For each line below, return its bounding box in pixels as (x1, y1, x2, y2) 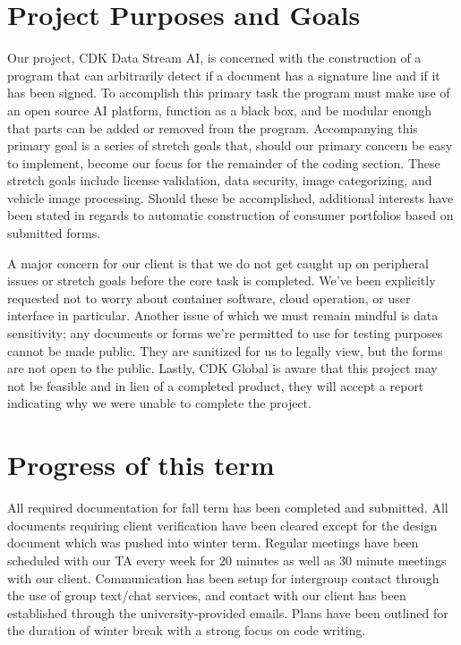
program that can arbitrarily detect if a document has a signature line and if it (7, 65, 440, 84)
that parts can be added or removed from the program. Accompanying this (7, 118, 418, 137)
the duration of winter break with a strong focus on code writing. (7, 621, 366, 640)
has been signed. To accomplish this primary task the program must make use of (7, 83, 450, 102)
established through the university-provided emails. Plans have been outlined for (7, 603, 448, 622)
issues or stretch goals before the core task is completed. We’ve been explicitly (7, 271, 436, 290)
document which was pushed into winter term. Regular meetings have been (7, 533, 419, 552)
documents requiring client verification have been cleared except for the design (7, 515, 438, 534)
